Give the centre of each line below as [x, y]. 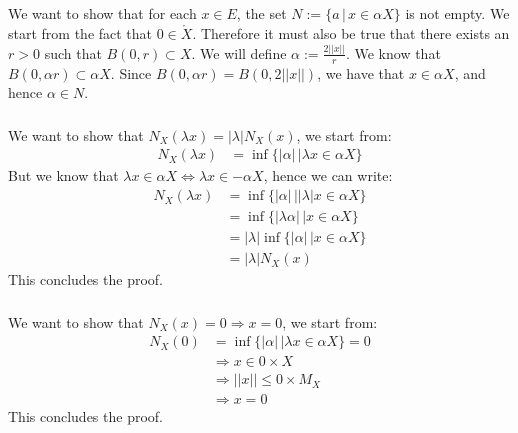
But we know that [63, 175]
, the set [261, 13]
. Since [131, 72]
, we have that [361, 72]
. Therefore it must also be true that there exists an [351, 32]
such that [73, 52]
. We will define [239, 52]
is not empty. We [457, 13]
